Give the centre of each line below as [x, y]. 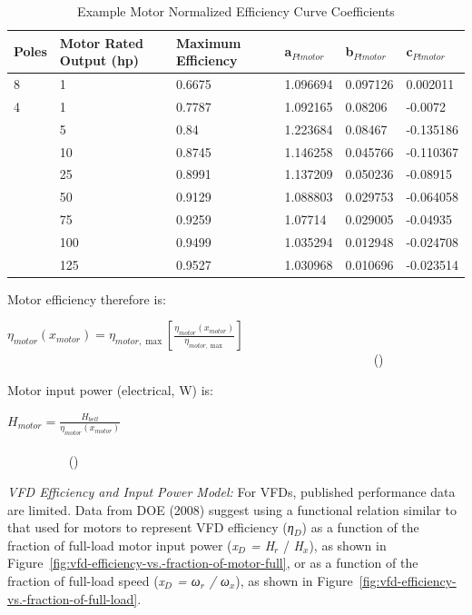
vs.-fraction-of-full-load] [73, 598]
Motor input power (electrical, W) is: [110, 390]
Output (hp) [99, 60]
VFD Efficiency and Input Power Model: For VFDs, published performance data [231, 492]
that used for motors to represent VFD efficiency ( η [151, 527]
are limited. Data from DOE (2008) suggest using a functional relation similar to [232, 509]
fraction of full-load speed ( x [86, 581]
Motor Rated [101, 42]
